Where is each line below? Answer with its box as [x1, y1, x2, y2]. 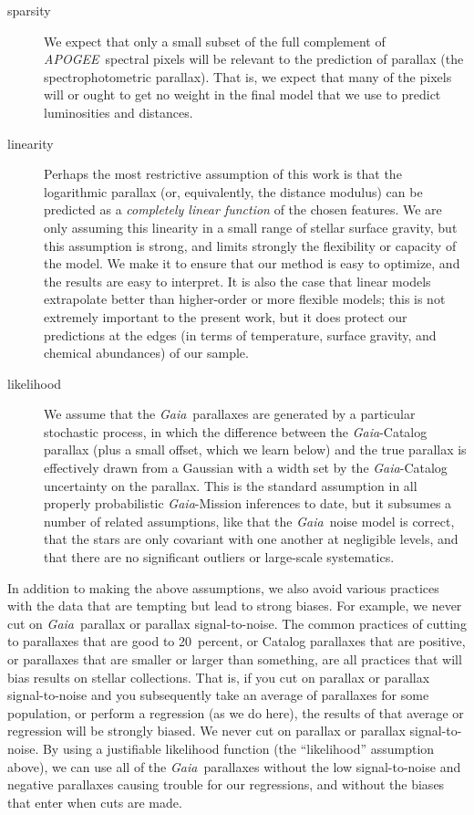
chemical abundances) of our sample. [44, 343, 249, 362]
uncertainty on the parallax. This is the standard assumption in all [44, 475, 417, 495]
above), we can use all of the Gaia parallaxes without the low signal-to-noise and [7, 757, 461, 776]
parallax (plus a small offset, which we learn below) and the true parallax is [44, 440, 467, 459]
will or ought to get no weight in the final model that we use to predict [44, 85, 441, 104]
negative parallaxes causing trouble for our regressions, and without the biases [7, 775, 445, 794]
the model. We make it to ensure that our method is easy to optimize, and [44, 254, 460, 273]
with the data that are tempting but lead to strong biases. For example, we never [7, 596, 462, 615]
